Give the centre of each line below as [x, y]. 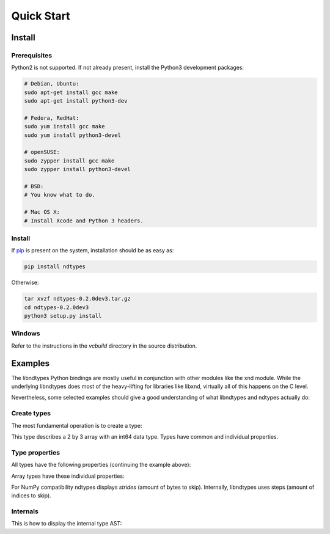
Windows [26, 334]
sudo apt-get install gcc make [71, 92]
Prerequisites [31, 55]
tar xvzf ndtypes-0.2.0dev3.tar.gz [77, 299]
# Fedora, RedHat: [52, 118]
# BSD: [34, 186]
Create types [31, 414]
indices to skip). [31, 496]
